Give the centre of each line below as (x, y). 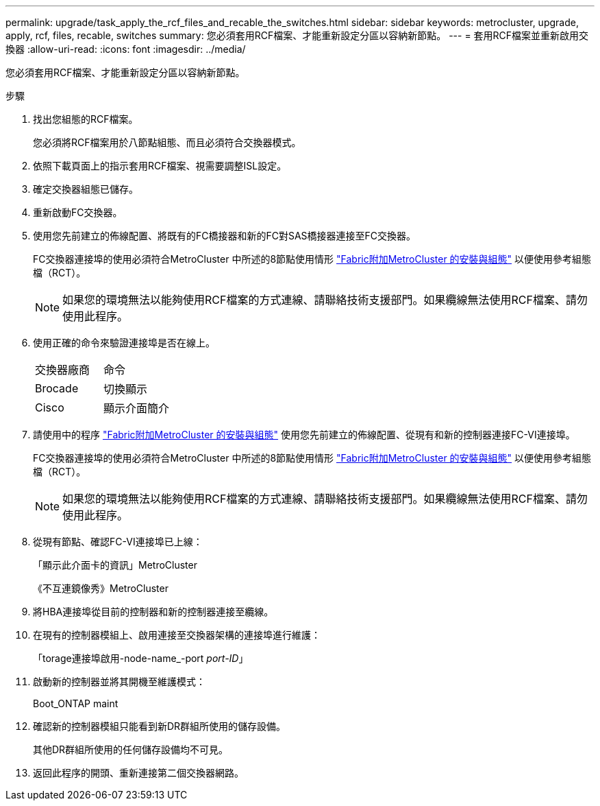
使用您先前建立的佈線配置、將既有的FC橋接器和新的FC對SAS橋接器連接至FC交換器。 (225, 236)
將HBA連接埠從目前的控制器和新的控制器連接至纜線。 (153, 612)
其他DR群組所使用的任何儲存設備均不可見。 (131, 749)
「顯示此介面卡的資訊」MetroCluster (115, 565)
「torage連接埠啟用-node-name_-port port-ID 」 (141, 658)
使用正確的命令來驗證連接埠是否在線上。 (124, 343)
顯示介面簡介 (137, 408)
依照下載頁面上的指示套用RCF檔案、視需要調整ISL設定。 (160, 166)
